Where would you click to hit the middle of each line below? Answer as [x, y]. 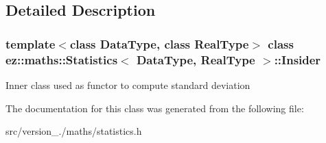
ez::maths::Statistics [62, 59]
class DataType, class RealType [159, 43]
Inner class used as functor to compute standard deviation [128, 84]
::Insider [298, 59]
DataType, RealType [196, 59]
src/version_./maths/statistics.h [74, 131]
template [31, 43]
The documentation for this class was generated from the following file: [155, 108]
